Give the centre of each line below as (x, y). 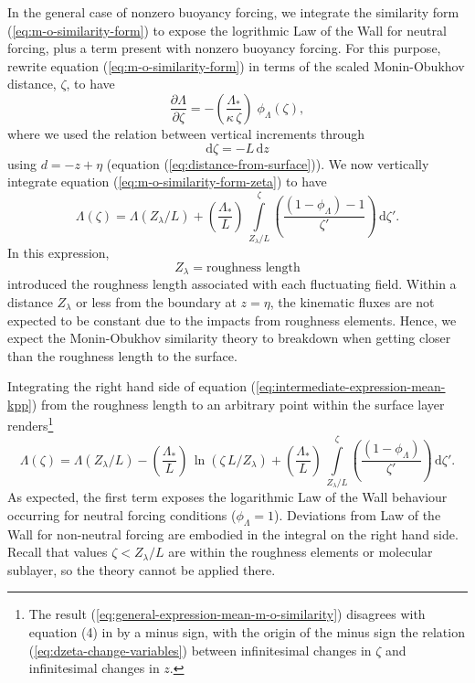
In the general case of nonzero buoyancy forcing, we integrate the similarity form (233, 12)
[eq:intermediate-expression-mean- (351, 386)
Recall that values (58, 552)
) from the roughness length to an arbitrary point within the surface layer (238, 404)
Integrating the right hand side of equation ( (132, 386)
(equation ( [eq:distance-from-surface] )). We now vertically (268, 163)
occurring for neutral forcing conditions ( (122, 514)
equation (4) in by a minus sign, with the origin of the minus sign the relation (247, 632)
